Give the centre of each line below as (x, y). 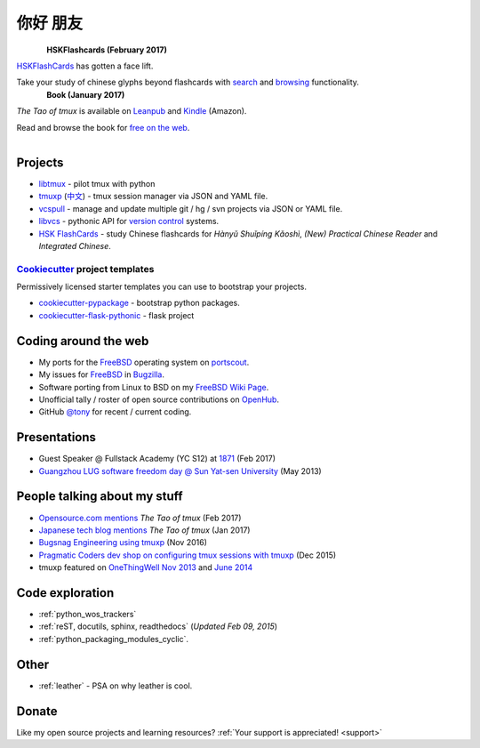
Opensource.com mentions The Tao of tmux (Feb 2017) (140, 518)
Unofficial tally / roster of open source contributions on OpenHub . (159, 399)
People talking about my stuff (100, 497)
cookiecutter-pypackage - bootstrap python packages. (139, 303)
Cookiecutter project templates (85, 269)
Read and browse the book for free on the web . (103, 127)
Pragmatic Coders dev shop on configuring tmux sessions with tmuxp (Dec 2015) (188, 555)
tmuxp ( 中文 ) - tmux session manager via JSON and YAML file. (153, 197)
